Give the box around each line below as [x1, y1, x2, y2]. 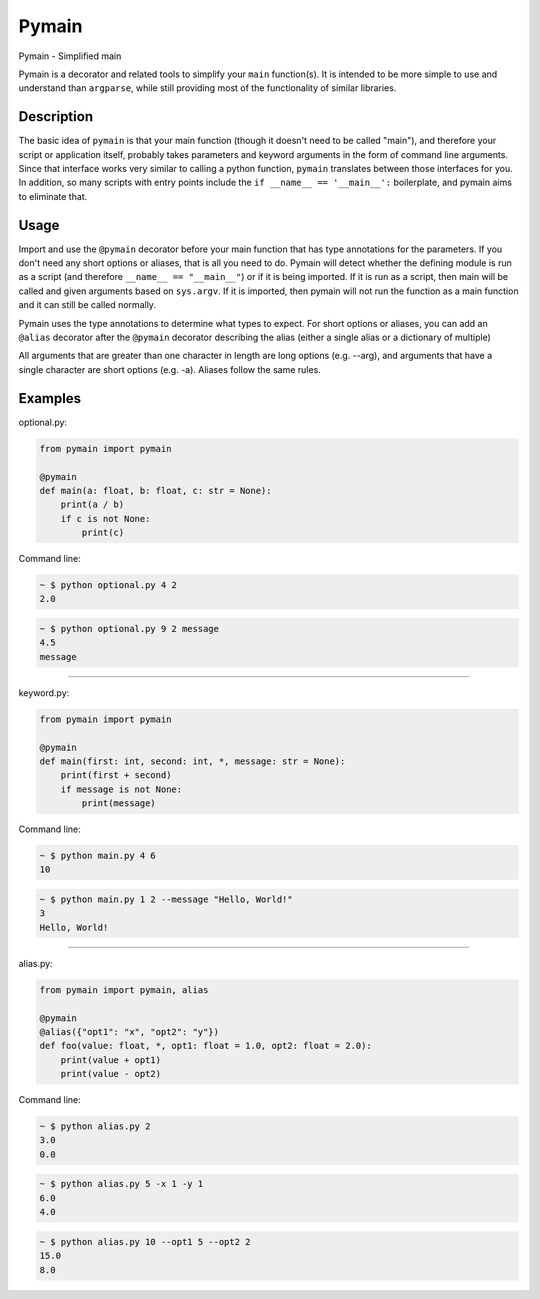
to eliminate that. [18, 190, 88, 202]
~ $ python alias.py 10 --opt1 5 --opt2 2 [39, 1236, 251, 1247]
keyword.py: [18, 686, 70, 699]
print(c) [81, 527, 125, 539]
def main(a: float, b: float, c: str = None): [39, 485, 272, 496]
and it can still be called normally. [18, 299, 157, 311]
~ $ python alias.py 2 [39, 1121, 151, 1132]
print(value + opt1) [60, 1054, 162, 1065]
